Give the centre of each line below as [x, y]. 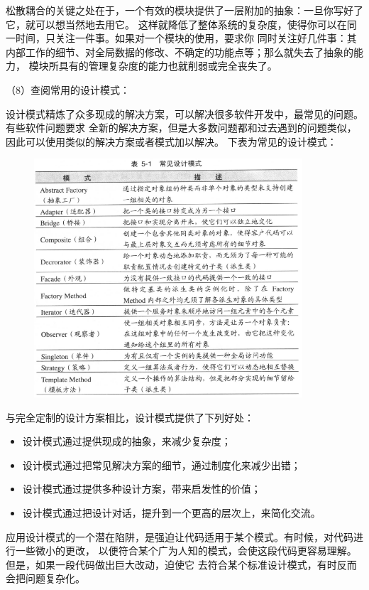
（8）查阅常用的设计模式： [68, 89]
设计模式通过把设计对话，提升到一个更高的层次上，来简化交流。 [171, 512]
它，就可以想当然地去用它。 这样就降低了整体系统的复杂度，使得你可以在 [176, 24]
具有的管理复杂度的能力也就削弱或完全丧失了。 [168, 66]
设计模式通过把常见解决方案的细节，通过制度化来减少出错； [161, 465]
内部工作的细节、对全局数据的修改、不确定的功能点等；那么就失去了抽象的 [180, 52]
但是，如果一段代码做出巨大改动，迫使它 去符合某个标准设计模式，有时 [171, 564]
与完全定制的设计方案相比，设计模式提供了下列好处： [130, 417]
